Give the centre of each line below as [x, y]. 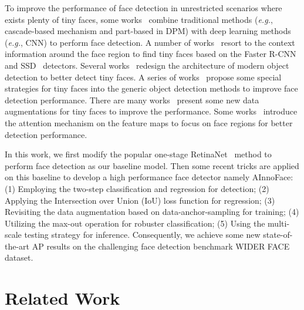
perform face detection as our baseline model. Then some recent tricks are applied [152, 165]
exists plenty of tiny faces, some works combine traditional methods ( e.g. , [139, 19]
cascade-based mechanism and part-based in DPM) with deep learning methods [148, 31]
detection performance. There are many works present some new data [132, 100]
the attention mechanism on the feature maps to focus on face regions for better [149, 122]
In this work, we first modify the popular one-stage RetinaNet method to [138, 154]
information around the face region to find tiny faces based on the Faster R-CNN [151, 54]
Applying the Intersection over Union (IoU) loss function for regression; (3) [140, 200]
